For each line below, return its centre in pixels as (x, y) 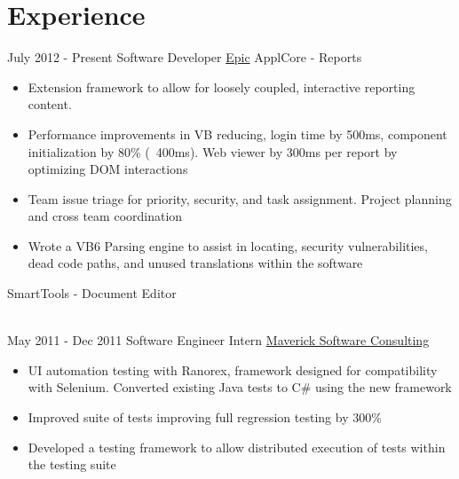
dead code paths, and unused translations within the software (195, 263)
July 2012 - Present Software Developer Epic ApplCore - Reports (185, 57)
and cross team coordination (105, 216)
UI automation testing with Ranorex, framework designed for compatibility (233, 369)
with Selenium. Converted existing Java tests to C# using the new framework (240, 387)
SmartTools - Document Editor (92, 293)
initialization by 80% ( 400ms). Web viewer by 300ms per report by (213, 151)
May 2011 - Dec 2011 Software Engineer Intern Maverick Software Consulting (218, 340)
